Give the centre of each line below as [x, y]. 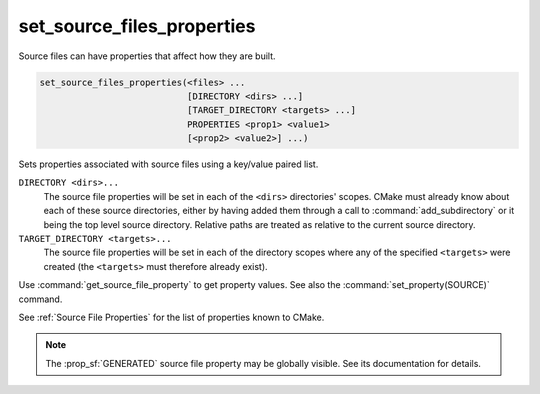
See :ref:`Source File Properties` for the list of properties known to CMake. [171, 317]
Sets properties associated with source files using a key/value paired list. [168, 164]
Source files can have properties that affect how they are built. [147, 56]
